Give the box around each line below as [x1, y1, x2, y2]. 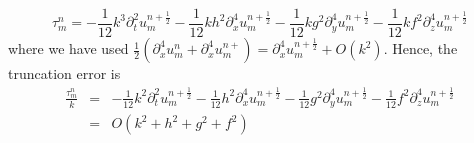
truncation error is [8, 63, 121, 84]
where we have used [8, 38, 129, 59]
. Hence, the [383, 38, 458, 59]
